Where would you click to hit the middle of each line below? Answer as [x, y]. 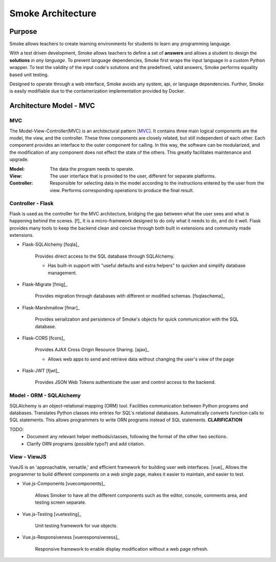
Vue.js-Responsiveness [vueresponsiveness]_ [71, 537]
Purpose [23, 31]
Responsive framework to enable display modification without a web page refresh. [122, 549]
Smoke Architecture [53, 13]
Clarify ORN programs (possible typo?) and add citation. [86, 444]
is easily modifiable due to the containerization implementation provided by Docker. [97, 91]
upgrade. [19, 160]
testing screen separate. [61, 502]
